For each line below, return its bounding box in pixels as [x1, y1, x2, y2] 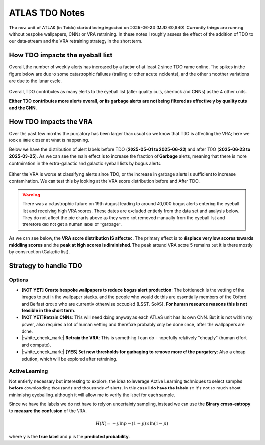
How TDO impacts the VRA [9, 118, 93, 126]
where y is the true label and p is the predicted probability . [9, 433, 130, 439]
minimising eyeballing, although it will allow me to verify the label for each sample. [9, 392, 175, 398]
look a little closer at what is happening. [9, 138, 89, 143]
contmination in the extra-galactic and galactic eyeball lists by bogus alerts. [9, 160, 162, 166]
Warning [22, 192, 40, 197]
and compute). [21, 342, 51, 348]
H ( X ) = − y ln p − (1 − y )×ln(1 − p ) [95, 420, 169, 426]
